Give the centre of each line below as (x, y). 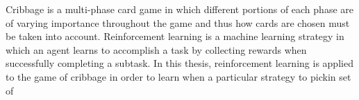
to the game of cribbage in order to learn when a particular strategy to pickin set (178, 76)
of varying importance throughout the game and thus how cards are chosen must (178, 22)
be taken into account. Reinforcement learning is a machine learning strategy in (175, 36)
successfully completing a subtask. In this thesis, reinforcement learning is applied (179, 63)
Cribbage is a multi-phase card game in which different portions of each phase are (179, 9)
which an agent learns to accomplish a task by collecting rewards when (156, 49)
